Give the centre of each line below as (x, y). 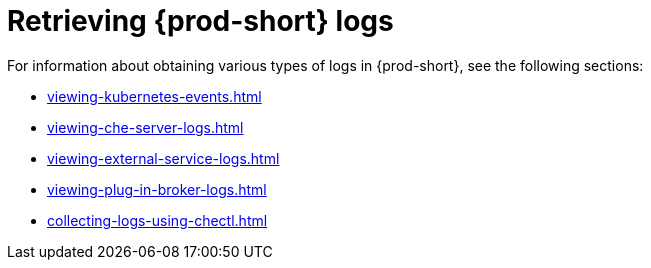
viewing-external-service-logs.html (163, 158)
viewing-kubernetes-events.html (154, 96)
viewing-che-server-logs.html (145, 127)
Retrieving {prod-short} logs (200, 21)
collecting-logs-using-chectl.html (157, 220)
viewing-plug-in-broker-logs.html (157, 189)
